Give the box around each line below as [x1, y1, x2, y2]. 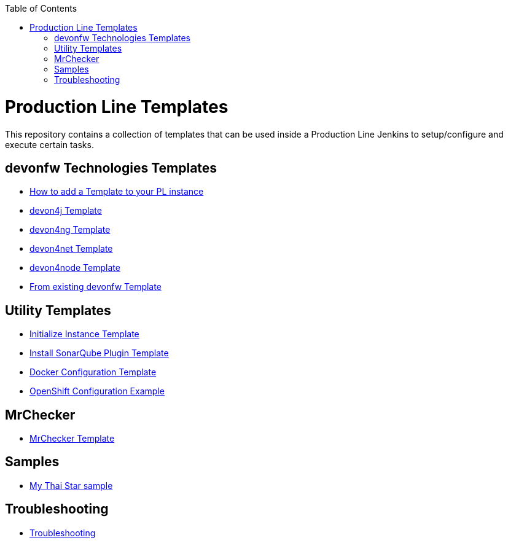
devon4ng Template [29, 224, 111, 235]
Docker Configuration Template [29, 367, 157, 378]
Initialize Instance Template [29, 329, 139, 340]
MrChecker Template [29, 433, 115, 444]
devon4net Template [29, 243, 113, 254]
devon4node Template [29, 262, 120, 273]
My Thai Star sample [29, 480, 113, 491]
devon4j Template [29, 205, 102, 216]
